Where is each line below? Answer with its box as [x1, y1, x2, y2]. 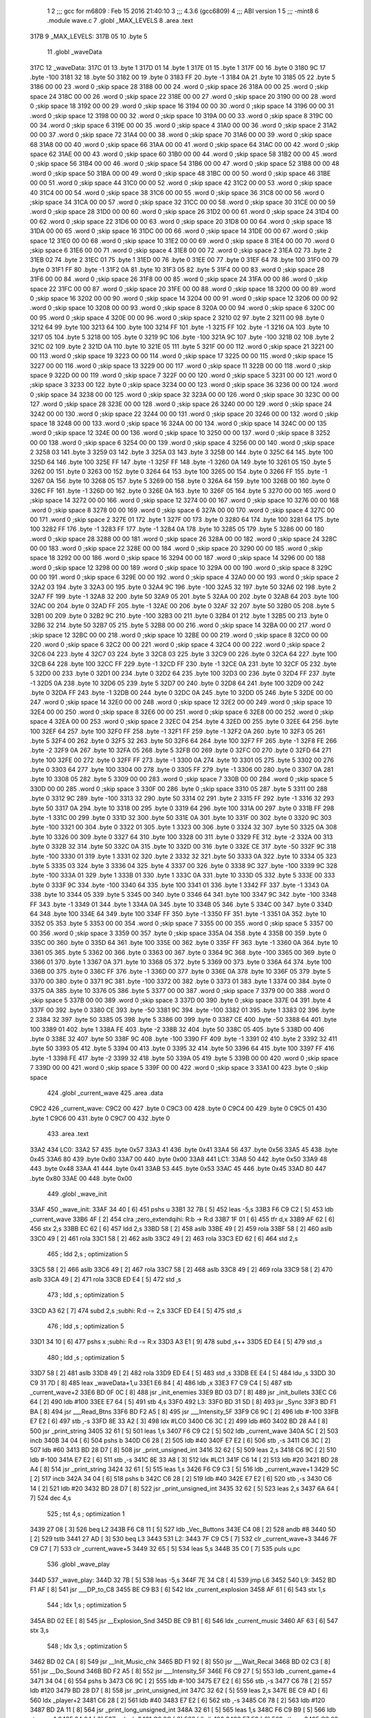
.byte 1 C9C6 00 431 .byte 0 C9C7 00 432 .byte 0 [30, 1114, 170, 1122]
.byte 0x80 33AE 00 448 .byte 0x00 [30, 1174, 133, 1182]
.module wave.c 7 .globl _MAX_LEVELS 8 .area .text [47, 16, 194, 25]
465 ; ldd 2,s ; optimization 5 [47, 1250, 128, 1258]
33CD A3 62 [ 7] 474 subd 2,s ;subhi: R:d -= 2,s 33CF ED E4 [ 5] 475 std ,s [30, 1306, 242, 1315]
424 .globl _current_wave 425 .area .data [47, 1089, 164, 1097]
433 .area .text [47, 1130, 89, 1138]
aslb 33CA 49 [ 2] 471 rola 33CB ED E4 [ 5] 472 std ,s [30, 1275, 181, 1283]
